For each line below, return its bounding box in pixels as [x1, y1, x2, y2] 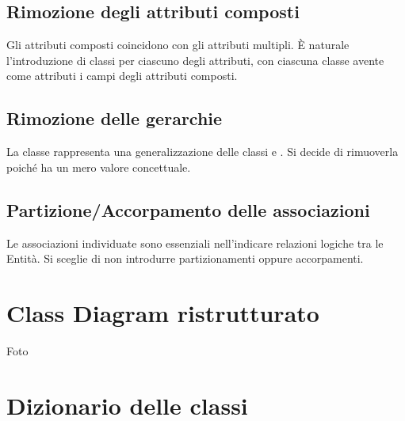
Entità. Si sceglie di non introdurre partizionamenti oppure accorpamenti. [6, 250, 364, 267]
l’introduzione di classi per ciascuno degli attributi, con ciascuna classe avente [6, 51, 384, 68]
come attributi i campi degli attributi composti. [6, 67, 238, 84]
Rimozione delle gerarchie [6, 106, 223, 131]
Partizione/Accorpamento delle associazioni [6, 197, 370, 222]
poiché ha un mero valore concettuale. [6, 158, 191, 175]
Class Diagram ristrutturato [6, 296, 319, 328]
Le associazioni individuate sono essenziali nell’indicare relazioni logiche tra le [6, 234, 384, 251]
